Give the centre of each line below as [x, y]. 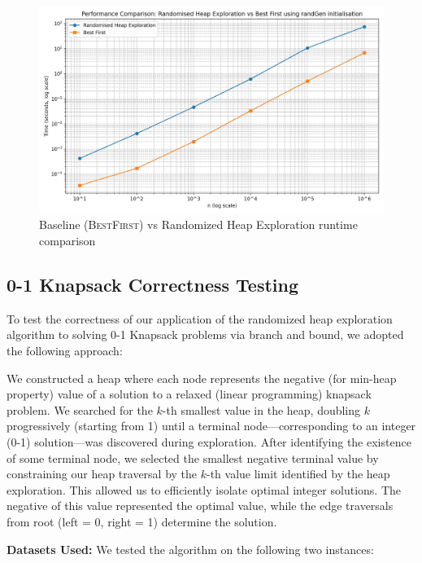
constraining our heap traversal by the [102, 474]
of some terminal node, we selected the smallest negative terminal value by [193, 457]
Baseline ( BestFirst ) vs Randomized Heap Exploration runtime [198, 224]
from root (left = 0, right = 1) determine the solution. [142, 521]
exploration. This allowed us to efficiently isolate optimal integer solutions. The [204, 489]
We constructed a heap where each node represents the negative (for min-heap [202, 378]
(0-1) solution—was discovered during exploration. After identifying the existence [209, 441]
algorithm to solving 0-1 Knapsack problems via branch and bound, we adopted [205, 334]
